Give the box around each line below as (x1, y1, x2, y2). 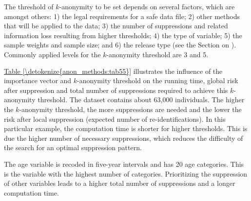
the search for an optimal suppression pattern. (4, 142, 142, 153)
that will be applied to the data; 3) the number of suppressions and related (4, 21, 228, 31)
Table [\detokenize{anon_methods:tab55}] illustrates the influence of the (4, 66, 223, 76)
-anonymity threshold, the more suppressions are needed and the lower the (19, 104, 242, 114)
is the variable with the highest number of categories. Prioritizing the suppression (4, 168, 248, 179)
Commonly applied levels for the (4, 49, 101, 59)
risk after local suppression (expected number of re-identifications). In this (4, 113, 226, 124)
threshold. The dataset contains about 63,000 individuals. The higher (38, 94, 245, 105)
